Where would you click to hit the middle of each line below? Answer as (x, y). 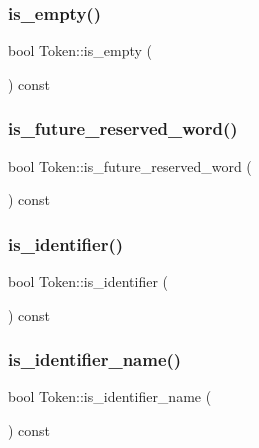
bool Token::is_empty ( (80, 50)
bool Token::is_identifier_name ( (110, 396)
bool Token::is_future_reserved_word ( (130, 165)
